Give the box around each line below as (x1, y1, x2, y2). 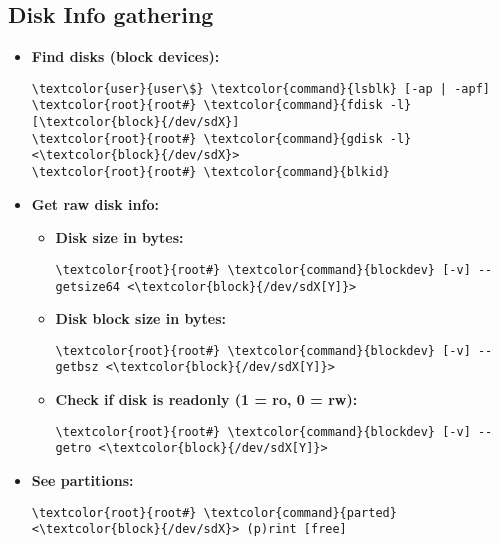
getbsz (55, 360, 99, 375)
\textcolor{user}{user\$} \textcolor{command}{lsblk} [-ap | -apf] (31, 81, 490, 96)
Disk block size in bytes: (55, 308, 227, 329)
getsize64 (55, 279, 121, 294)
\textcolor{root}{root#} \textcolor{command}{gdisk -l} (31, 131, 412, 146)
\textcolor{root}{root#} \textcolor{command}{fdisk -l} (31, 98, 412, 113)
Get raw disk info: (31, 193, 159, 214)
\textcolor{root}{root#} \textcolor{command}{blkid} (31, 165, 390, 180)
